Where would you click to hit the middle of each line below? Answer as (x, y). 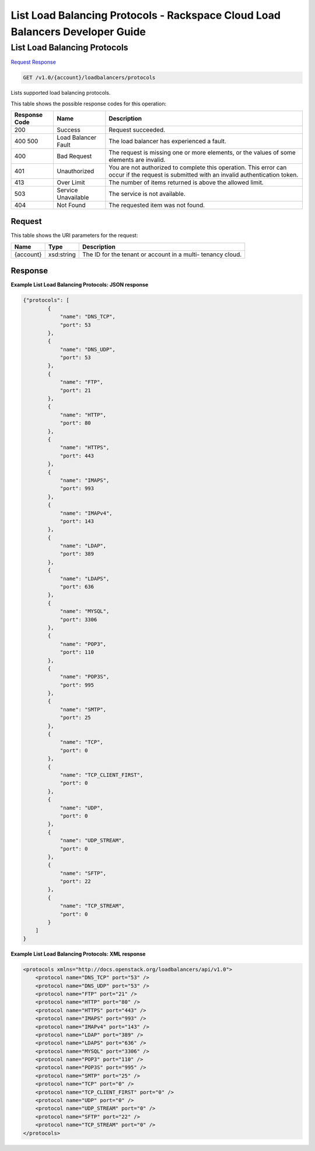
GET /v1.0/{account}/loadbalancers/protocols (89, 78)
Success (69, 130)
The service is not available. (147, 194)
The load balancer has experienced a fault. (168, 141)
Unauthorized (76, 171)
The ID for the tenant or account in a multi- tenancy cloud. (162, 254)
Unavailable (73, 197)
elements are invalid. (137, 160)
